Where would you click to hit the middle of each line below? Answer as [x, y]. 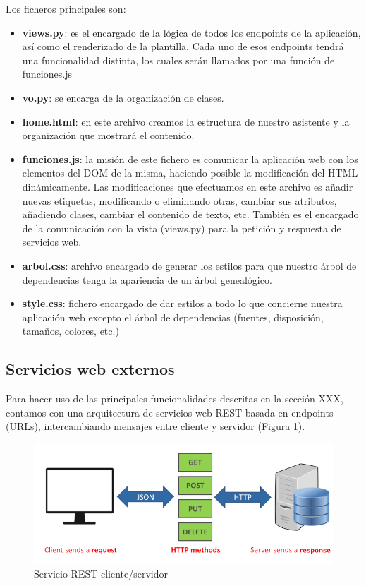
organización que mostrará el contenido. [108, 135]
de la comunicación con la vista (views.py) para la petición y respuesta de [182, 228]
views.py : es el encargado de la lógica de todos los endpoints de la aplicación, [191, 32]
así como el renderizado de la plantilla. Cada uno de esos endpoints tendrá [183, 46]
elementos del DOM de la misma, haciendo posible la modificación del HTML [190, 173]
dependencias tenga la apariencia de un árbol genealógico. [147, 279]
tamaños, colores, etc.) [71, 331]
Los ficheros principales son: [66, 8]
